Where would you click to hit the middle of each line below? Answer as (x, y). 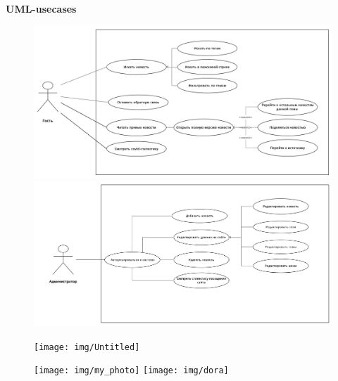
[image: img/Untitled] (87, 347)
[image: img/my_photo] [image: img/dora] (131, 371)
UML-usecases (41, 8)
